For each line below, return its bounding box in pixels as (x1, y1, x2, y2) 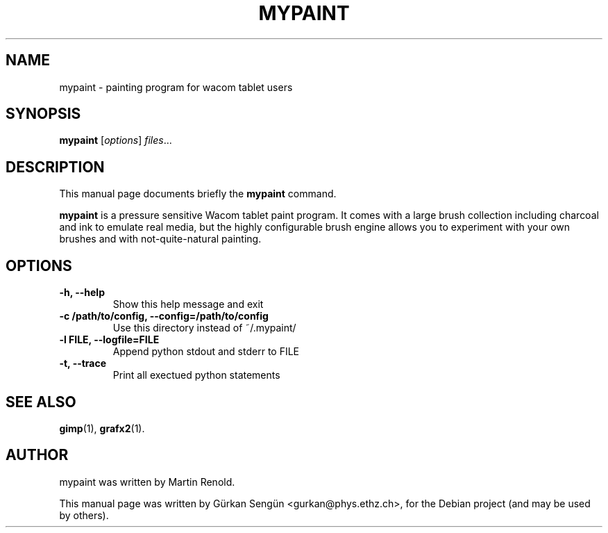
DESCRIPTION (6, 158, 105, 176)
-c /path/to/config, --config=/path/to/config (59, 310, 269, 322)
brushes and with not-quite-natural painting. (59, 233, 262, 245)
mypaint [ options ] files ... (59, 134, 172, 147)
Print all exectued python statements (112, 369, 280, 382)
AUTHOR (6, 446, 69, 464)
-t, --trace (59, 357, 107, 370)
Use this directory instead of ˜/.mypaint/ (112, 322, 296, 334)
